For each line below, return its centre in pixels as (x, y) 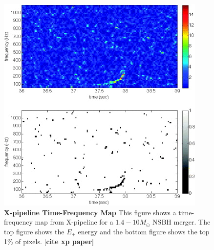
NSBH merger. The (182, 222)
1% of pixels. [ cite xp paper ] (49, 241)
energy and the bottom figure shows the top (144, 231)
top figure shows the (34, 231)
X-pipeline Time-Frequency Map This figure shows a (90, 212)
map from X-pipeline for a (74, 222)
